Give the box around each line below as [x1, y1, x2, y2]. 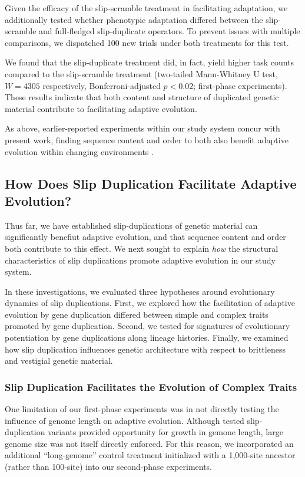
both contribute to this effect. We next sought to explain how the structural [5, 242, 279, 254]
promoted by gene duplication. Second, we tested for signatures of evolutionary [5, 320, 290, 332]
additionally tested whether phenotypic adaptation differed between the [5, 13, 263, 25]
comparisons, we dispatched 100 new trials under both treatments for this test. [5, 36, 289, 48]
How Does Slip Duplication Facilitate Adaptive [5, 174, 297, 192]
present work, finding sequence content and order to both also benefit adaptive [5, 133, 289, 146]
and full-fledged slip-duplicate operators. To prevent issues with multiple [39, 25, 300, 37]
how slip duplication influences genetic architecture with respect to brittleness [5, 343, 286, 355]
